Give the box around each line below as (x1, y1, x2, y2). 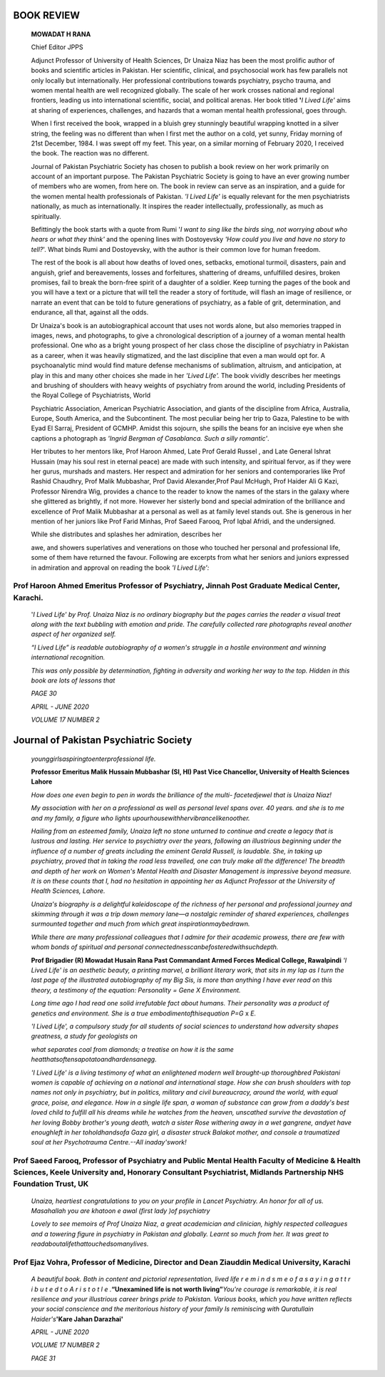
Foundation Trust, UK (13, 1179, 89, 1189)
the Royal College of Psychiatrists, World (31, 391, 151, 399)
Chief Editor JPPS (31, 43, 83, 51)
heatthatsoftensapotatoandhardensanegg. (31, 1055, 157, 1064)
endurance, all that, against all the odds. (31, 308, 149, 317)
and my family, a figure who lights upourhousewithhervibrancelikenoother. (31, 814, 250, 822)
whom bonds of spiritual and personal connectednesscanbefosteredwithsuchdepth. (31, 943, 279, 951)
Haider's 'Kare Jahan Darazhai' (31, 1314, 124, 1323)
